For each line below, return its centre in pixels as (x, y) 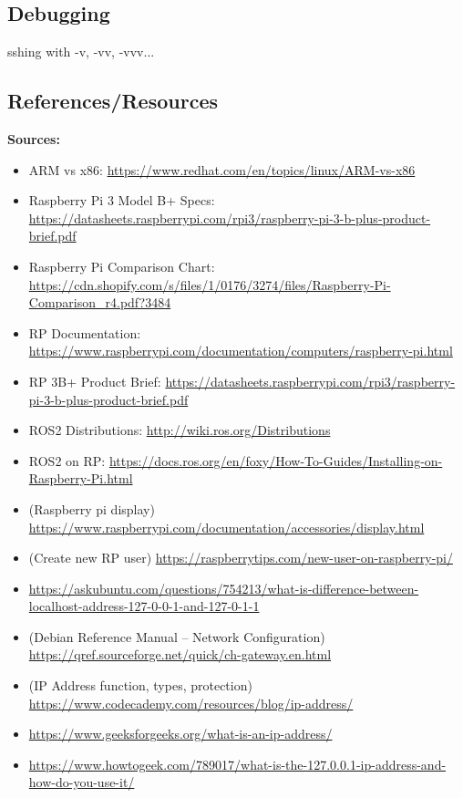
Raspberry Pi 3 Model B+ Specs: (122, 200)
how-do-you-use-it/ (82, 782)
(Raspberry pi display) (92, 508)
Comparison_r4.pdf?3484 (100, 302)
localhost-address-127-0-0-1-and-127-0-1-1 (144, 606)
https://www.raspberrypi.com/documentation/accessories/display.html (226, 527)
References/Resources (113, 101)
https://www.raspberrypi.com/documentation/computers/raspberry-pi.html (241, 351)
